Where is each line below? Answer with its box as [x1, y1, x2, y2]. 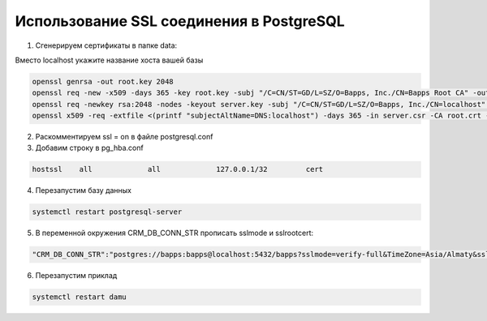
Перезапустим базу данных [35, 186, 131, 195]
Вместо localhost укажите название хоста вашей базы [15, 55, 204, 65]
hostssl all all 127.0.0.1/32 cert [32, 165, 324, 174]
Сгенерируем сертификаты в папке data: [35, 41, 178, 50]
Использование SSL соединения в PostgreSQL [15, 12, 345, 30]
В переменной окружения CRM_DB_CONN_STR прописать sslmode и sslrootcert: [35, 228, 314, 238]
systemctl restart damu [32, 293, 127, 302]
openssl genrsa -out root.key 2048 [32, 77, 174, 86]
